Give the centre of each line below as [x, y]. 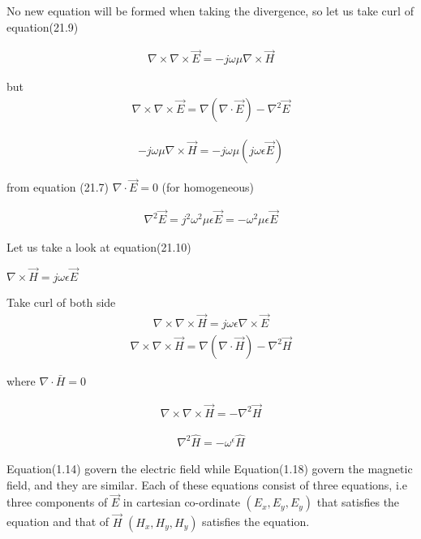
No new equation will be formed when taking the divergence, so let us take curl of [210, 11]
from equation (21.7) [58, 187]
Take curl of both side [61, 302]
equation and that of [58, 522]
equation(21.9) [43, 26]
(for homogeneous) [208, 187]
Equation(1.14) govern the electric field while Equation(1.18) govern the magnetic [210, 468]
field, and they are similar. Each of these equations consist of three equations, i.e [207, 484]
